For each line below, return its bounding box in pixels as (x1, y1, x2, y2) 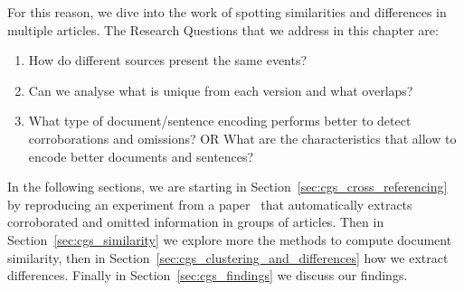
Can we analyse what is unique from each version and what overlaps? (28, 80, 413, 99)
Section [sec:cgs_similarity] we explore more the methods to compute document (7, 230, 452, 249)
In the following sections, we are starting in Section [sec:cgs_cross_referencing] (7, 177, 448, 196)
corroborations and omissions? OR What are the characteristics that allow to (28, 128, 457, 147)
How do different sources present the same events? (28, 51, 308, 70)
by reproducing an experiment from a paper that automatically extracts (7, 194, 412, 213)
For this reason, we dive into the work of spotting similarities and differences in (7, 3, 447, 21)
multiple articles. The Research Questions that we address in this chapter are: (7, 20, 439, 39)
